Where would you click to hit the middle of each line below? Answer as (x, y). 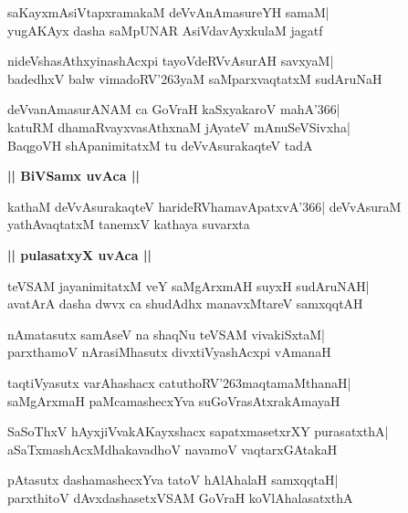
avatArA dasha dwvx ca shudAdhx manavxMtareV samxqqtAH (185, 304)
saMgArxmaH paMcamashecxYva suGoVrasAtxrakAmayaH (174, 400)
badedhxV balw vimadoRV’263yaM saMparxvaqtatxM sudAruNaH (195, 78)
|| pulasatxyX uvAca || (79, 254)
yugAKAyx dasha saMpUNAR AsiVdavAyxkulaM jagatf (165, 30)
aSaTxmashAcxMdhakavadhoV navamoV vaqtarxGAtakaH (173, 449)
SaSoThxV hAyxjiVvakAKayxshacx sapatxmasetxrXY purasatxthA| (198, 431)
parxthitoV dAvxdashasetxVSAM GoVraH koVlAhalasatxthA (180, 497)
